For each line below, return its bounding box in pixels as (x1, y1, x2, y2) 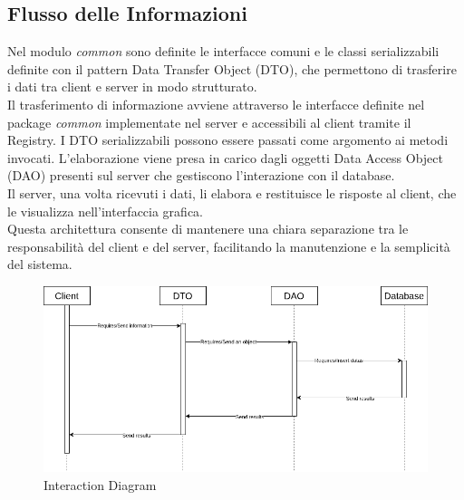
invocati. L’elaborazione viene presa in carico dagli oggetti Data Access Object (7, 148, 443, 167)
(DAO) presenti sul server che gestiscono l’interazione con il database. (7, 166, 395, 185)
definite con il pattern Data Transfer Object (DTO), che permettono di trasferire (7, 59, 457, 78)
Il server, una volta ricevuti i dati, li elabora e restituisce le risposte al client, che (7, 183, 457, 202)
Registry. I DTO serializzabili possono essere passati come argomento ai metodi (7, 130, 449, 149)
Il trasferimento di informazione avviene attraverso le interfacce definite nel (7, 94, 425, 113)
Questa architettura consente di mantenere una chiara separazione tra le (7, 219, 409, 238)
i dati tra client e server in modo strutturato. (7, 77, 257, 96)
